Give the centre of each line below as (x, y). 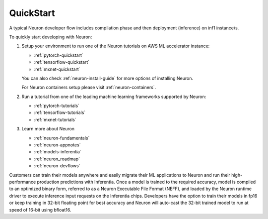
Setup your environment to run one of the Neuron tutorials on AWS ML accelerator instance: (116, 46)
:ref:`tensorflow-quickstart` (62, 62)
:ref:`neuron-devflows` (57, 166)
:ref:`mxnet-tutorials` (55, 119)
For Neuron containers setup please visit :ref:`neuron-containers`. (89, 88)
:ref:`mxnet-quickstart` (57, 69)
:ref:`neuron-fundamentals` (62, 138)
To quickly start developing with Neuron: (51, 37)
